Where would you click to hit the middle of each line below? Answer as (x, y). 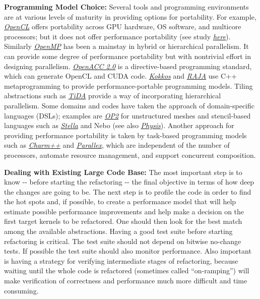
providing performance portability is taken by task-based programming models (125, 135)
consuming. (21, 290)
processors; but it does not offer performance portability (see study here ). (117, 36)
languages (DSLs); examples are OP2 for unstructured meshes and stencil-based (127, 115)
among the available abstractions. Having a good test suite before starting (118, 231)
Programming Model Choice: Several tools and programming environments (126, 7)
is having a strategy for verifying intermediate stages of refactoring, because (121, 260)
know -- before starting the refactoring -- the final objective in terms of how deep (129, 182)
